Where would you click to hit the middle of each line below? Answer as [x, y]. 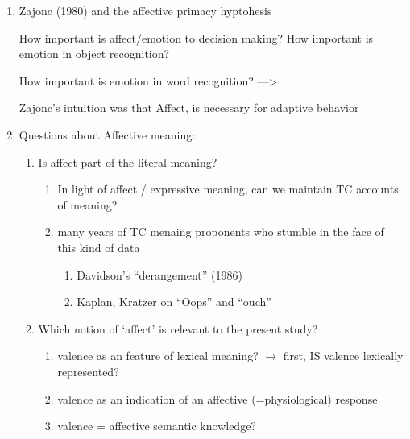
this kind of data [99, 247]
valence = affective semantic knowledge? [157, 426]
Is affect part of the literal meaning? [128, 162]
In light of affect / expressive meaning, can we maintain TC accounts [228, 189]
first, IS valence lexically [343, 356]
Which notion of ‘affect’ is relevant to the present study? [178, 328]
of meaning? [87, 204]
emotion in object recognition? [94, 54]
